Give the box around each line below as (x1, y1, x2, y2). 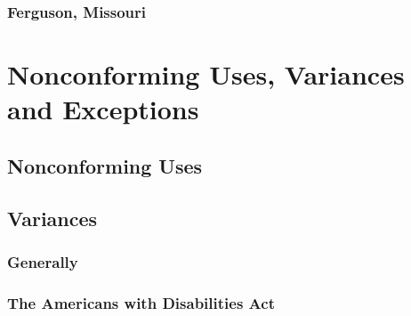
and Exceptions (7, 91, 199, 127)
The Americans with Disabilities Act (7, 291, 275, 313)
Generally (7, 250, 78, 272)
